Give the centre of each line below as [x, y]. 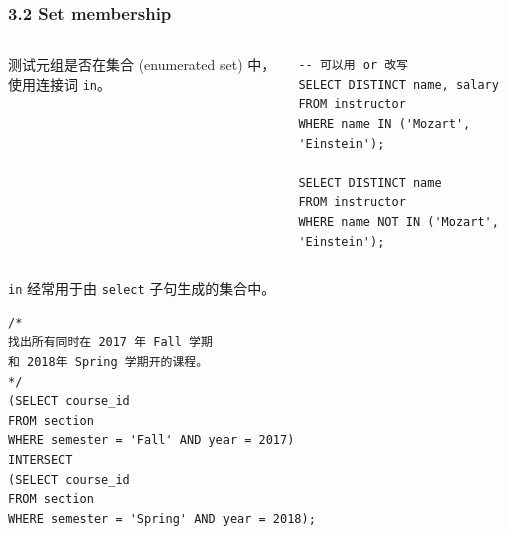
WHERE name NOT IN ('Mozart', [398, 221]
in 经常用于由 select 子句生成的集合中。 [142, 288]
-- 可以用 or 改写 [353, 65]
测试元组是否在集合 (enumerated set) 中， [142, 64]
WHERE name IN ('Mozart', [384, 124]
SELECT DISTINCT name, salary [398, 84]
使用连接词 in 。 [59, 83]
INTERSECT [40, 459]
